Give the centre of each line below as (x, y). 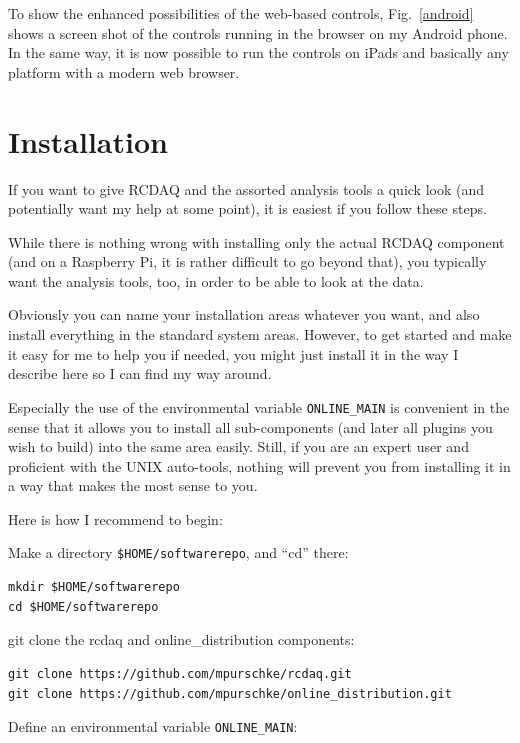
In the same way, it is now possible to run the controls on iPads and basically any (258, 52)
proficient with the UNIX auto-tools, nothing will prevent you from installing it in (259, 465)
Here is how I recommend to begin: (115, 518)
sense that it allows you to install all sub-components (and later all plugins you (250, 426)
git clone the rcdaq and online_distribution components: (181, 639)
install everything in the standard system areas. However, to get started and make (260, 334)
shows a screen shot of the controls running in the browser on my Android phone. (258, 32)
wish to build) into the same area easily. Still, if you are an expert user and (238, 446)
